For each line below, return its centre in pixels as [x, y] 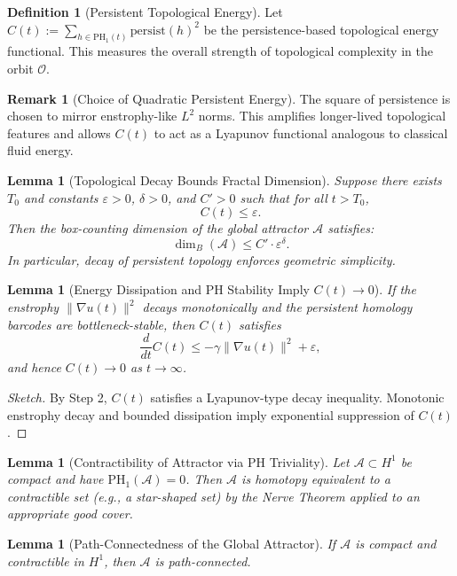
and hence [34, 367]
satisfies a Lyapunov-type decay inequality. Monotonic [297, 397]
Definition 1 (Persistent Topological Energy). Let [145, 12]
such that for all [284, 197]
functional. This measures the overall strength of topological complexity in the [220, 51]
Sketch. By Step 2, [57, 397]
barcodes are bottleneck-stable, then [101, 324]
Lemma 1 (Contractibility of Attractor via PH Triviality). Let [178, 461]
